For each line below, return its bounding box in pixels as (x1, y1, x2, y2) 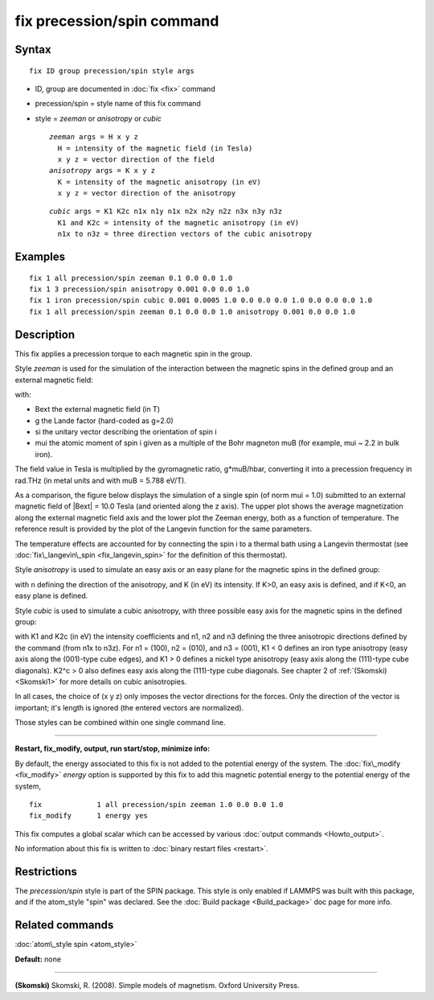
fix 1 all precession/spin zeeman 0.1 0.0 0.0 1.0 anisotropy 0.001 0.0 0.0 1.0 (29, 307, 356, 316)
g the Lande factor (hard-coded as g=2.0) (35, 415, 174, 426)
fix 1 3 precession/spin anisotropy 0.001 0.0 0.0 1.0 (29, 285, 250, 294)
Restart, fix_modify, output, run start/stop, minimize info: (14, 744, 211, 754)
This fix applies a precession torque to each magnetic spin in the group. (14, 348, 253, 358)
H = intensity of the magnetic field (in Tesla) (57, 143, 253, 153)
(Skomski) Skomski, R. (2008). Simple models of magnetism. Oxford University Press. (14, 981, 300, 990)
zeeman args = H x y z (49, 133, 139, 142)
